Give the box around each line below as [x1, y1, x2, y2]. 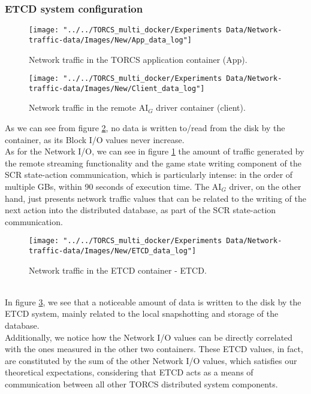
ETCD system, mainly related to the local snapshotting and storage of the [5, 307, 279, 320]
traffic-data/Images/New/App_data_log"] [29, 35, 192, 44]
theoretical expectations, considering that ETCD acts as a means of [5, 366, 253, 378]
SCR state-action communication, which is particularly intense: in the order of [5, 168, 293, 181]
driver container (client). [156, 101, 246, 114]
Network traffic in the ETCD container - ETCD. [29, 263, 207, 276]
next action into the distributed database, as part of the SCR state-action [5, 204, 276, 216]
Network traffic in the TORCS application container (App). [29, 53, 247, 65]
